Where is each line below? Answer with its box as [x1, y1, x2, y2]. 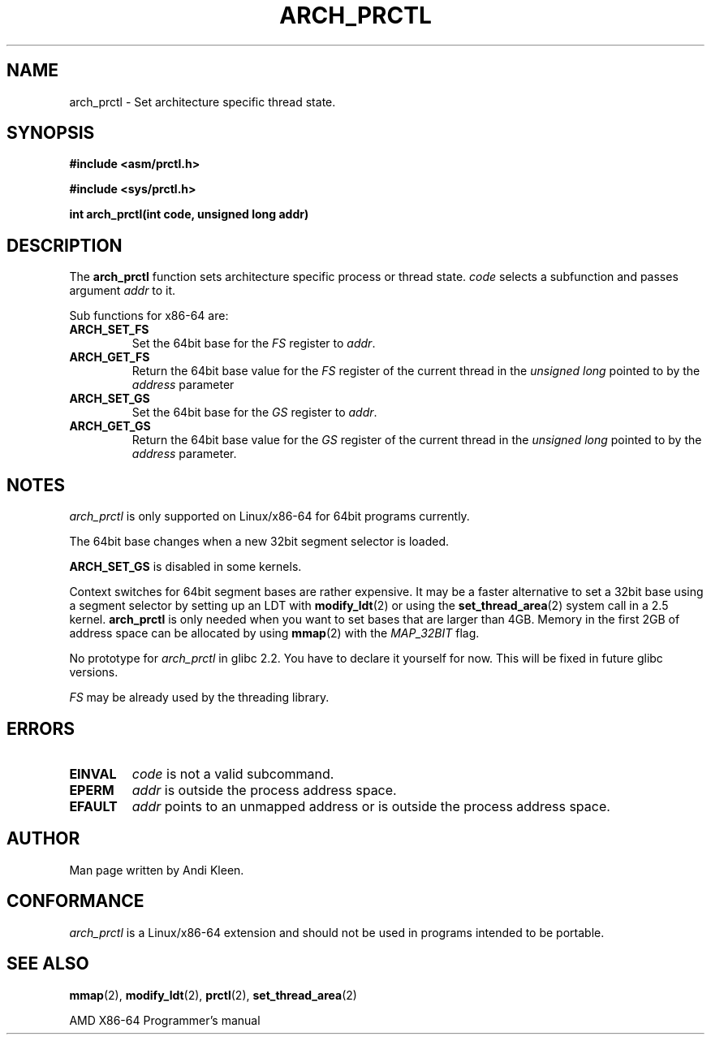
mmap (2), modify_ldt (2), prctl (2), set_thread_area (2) [69, 987, 357, 1002]
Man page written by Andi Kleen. [69, 862, 244, 877]
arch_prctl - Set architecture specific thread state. [69, 94, 336, 109]
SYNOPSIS [6, 123, 95, 144]
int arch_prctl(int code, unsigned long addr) [69, 207, 309, 222]
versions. [69, 665, 118, 680]
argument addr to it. [69, 283, 176, 298]
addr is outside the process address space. [131, 781, 397, 798]
